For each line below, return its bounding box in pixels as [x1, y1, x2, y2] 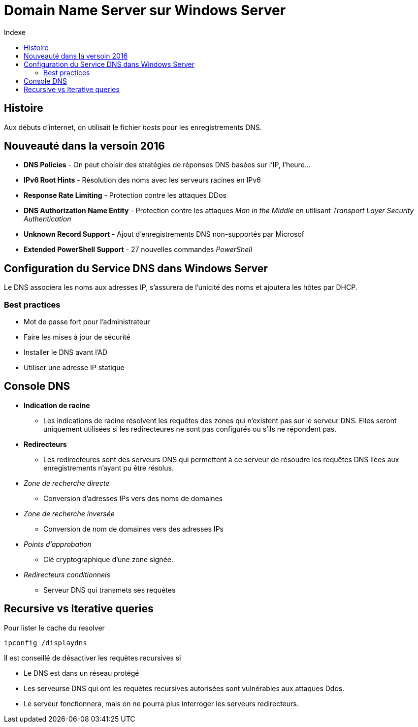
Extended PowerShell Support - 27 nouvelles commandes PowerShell [24, 245, 253, 254]
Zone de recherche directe [24, 478, 110, 487]
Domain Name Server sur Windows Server [4, 2, 286, 19]
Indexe [4, 28, 26, 36]
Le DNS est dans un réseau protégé [24, 668, 139, 677]
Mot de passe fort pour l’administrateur [24, 317, 150, 326]
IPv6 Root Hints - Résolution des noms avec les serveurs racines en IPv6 [24, 176, 261, 185]
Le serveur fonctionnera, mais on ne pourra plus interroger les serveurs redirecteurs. [24, 699, 299, 708]
